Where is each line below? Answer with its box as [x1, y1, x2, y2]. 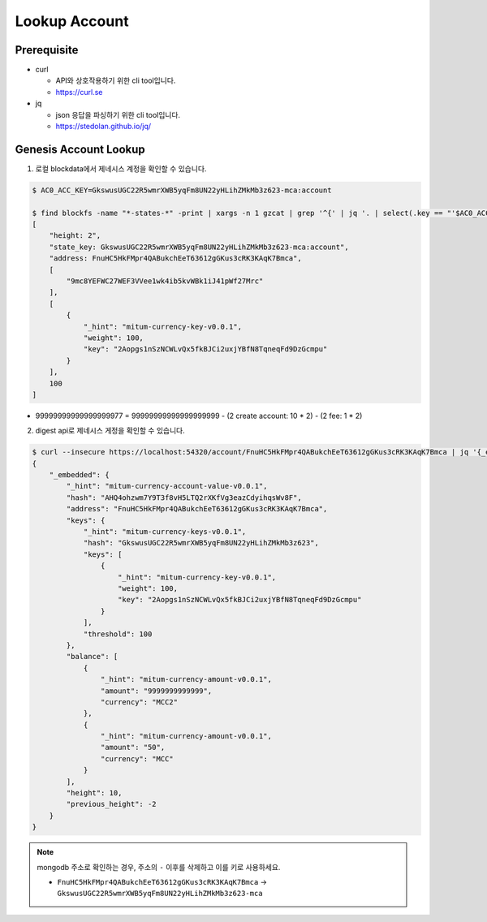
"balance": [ [66, 652, 119, 661]
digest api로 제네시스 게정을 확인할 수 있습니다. [35, 426, 186, 436]
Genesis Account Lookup [15, 142, 145, 156]
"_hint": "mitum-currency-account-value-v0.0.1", [66, 481, 268, 491]
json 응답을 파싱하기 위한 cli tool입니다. [55, 110, 181, 119]
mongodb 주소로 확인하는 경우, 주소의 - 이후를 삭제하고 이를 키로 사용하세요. [37, 862, 281, 872]
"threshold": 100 [83, 629, 153, 639]
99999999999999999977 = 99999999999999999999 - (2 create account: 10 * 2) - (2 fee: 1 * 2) [35, 411, 363, 420]
